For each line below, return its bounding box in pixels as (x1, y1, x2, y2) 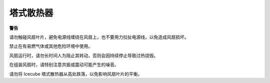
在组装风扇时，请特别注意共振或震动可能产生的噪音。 (9, 61, 119, 67)
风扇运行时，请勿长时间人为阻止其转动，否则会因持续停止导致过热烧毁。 (9, 52, 158, 58)
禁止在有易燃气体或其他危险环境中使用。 (9, 43, 92, 49)
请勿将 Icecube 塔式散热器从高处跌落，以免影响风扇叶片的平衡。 (9, 70, 142, 77)
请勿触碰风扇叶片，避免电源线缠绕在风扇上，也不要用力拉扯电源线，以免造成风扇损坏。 (9, 34, 189, 40)
